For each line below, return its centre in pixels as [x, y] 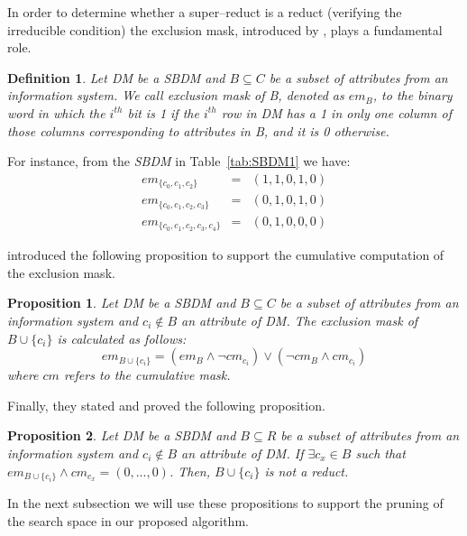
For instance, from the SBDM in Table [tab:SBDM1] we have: [179, 161]
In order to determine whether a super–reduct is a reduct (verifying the [205, 12]
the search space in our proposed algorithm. [128, 520]
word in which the [56, 112]
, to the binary [412, 95]
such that [380, 453]
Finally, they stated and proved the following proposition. [166, 405]
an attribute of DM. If [243, 453]
